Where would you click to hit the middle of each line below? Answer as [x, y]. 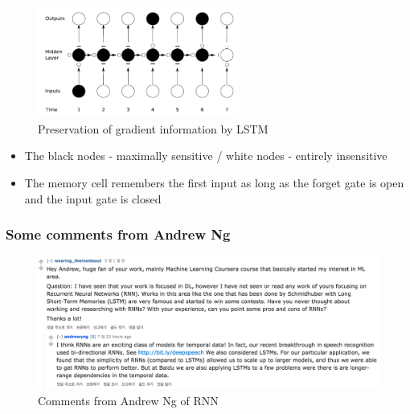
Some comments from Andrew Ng [118, 234]
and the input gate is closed [93, 198]
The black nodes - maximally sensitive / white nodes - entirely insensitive [206, 156]
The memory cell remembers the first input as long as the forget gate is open [214, 182]
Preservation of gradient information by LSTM [153, 128]
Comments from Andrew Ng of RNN [128, 400]
